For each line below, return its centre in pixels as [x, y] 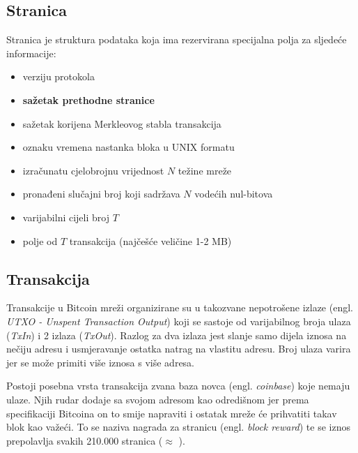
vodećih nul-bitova [234, 194]
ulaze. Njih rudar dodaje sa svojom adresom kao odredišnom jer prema [158, 399]
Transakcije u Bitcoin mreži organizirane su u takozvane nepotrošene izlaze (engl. [180, 307]
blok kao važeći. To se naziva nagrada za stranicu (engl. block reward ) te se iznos [178, 427]
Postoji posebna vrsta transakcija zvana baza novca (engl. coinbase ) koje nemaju [178, 386]
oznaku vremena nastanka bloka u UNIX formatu [129, 147]
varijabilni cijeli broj [66, 217]
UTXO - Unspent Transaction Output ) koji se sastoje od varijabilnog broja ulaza [179, 321]
